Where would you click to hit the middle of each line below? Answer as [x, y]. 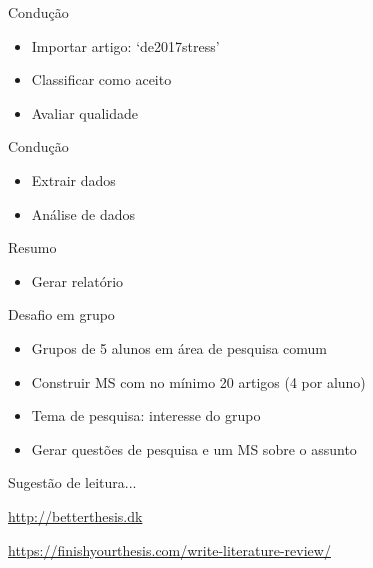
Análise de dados [83, 213]
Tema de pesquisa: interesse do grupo [146, 415]
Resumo [32, 247]
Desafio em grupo [61, 314]
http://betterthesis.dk [75, 515]
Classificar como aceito [101, 79]
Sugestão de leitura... [72, 482]
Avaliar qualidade [85, 112]
